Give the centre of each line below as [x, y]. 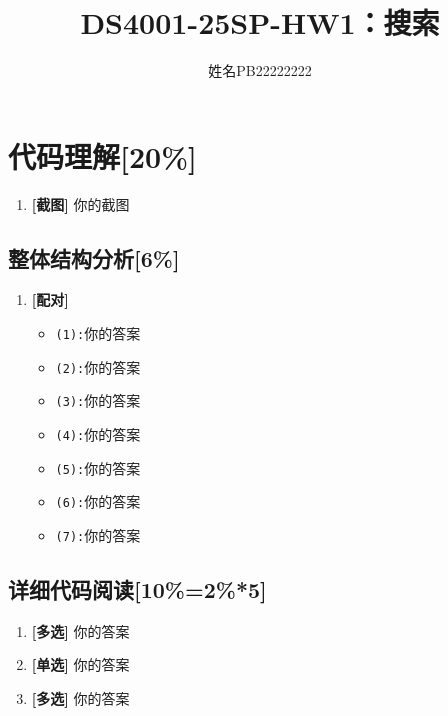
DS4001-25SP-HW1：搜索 [260, 22]
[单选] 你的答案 [80, 664]
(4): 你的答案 [98, 434]
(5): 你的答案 [98, 467]
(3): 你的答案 [98, 400]
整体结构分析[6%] [94, 257]
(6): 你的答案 [98, 501]
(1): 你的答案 [98, 333]
